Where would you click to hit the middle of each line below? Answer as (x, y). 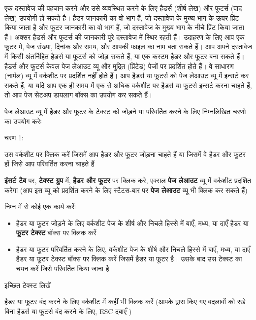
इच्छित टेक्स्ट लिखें (28, 285)
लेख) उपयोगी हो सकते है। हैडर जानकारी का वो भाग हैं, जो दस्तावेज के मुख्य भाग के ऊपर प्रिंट (122, 17)
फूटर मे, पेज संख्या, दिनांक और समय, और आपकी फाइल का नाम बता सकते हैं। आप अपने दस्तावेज (128, 47)
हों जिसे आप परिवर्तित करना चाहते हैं (49, 164)
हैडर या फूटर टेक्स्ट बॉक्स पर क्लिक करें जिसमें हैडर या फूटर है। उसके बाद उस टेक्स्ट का (129, 259)
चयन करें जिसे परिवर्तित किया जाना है (63, 269)
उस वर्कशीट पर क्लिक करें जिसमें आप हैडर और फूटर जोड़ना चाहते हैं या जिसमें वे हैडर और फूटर (125, 154)
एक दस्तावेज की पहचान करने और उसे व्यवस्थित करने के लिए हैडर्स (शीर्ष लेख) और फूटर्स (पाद (123, 8)
